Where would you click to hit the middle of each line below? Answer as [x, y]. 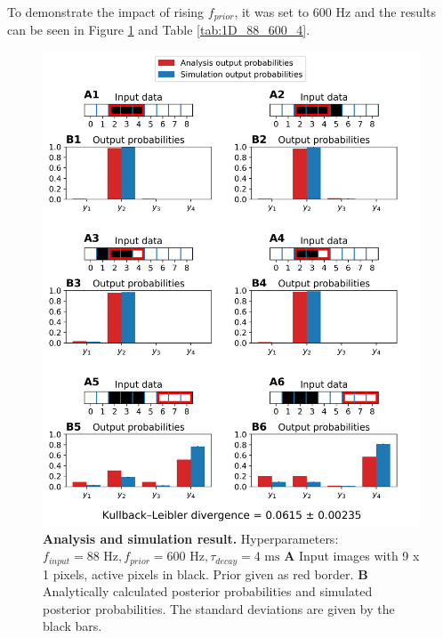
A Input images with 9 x [352, 556]
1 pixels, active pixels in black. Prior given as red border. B [205, 573]
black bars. [72, 626]
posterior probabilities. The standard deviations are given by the [219, 608]
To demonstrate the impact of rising [106, 12]
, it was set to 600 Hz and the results [335, 12]
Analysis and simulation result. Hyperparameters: [191, 538]
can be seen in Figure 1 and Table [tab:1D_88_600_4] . [159, 30]
